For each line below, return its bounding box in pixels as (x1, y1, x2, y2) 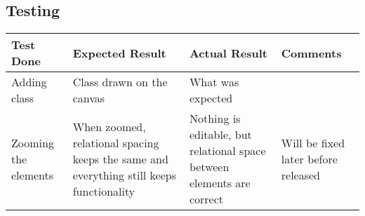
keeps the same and (72, 150, 168, 167)
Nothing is (189, 110, 241, 127)
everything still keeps (72, 166, 177, 183)
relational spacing (72, 134, 159, 151)
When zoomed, (72, 118, 146, 135)
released (281, 166, 321, 183)
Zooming (11, 134, 54, 151)
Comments (281, 44, 342, 61)
